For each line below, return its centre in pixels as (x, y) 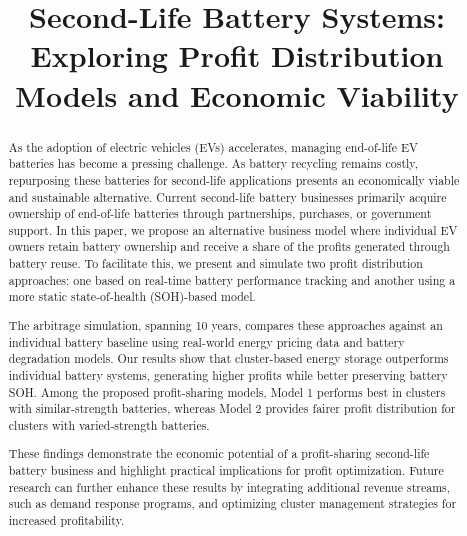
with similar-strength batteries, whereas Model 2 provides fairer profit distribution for (232, 408)
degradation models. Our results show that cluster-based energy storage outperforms (228, 358)
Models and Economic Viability (237, 94)
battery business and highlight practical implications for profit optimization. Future (226, 470)
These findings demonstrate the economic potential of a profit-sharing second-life (219, 453)
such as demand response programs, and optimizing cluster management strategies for (232, 503)
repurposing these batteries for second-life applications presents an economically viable (234, 179)
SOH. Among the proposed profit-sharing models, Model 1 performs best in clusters (227, 391)
